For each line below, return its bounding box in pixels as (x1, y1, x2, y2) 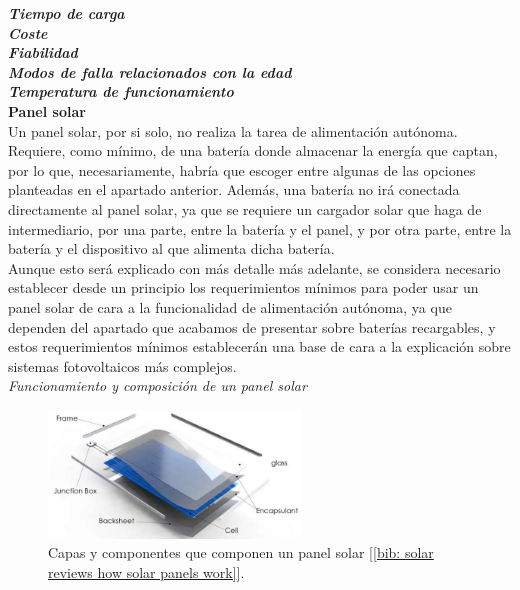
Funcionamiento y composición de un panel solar (8, 375, 307, 396)
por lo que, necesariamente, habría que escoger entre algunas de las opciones (8, 159, 476, 180)
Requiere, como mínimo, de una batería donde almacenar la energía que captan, (8, 140, 498, 161)
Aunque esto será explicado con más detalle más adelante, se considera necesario (8, 257, 501, 278)
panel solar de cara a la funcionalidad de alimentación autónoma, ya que (8, 296, 452, 317)
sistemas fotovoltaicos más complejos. (8, 355, 237, 376)
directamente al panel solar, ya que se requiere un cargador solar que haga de (8, 198, 482, 219)
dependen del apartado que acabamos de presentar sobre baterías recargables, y (8, 316, 496, 337)
